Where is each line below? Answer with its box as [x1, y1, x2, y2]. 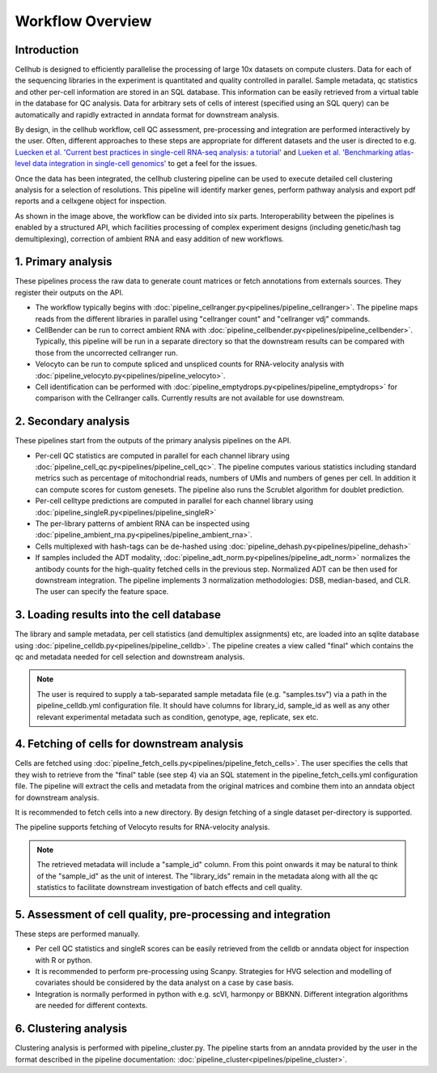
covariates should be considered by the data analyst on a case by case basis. [35, 977, 295, 988]
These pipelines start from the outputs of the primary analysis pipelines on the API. [15, 436, 291, 446]
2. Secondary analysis [15, 414, 130, 429]
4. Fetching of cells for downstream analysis [15, 737, 244, 751]
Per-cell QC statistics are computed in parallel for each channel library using [35, 451, 291, 460]
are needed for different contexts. [35, 1001, 148, 1011]
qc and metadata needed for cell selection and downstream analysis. [15, 652, 245, 662]
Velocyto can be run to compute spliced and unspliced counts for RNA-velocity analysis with [35, 359, 344, 369]
